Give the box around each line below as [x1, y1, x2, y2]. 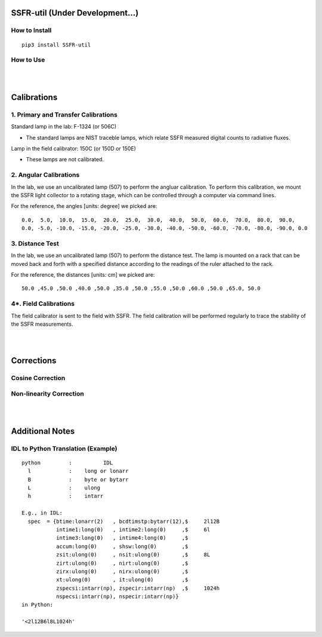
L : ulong [27, 485, 101, 491]
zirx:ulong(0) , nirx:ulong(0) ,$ [55, 568, 188, 575]
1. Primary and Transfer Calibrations [11, 111, 117, 119]
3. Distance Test [11, 239, 59, 247]
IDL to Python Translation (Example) [11, 444, 117, 452]
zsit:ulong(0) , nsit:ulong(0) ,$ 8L [55, 552, 210, 558]
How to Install [11, 26, 52, 35]
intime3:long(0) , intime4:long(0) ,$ [55, 535, 188, 541]
